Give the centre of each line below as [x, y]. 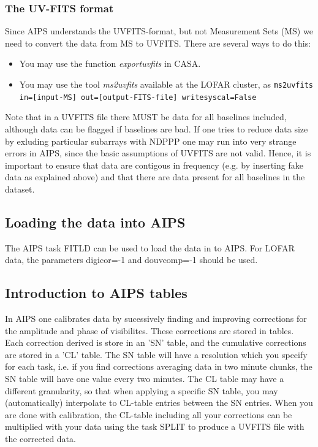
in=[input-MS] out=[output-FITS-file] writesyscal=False [138, 97]
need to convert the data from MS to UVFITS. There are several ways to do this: [158, 43]
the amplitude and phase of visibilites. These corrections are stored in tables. [150, 330]
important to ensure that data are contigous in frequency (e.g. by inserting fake [154, 165]
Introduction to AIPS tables [96, 293]
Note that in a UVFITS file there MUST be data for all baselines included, [146, 117]
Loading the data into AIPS [95, 222]
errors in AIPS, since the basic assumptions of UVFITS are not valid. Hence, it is [158, 153]
